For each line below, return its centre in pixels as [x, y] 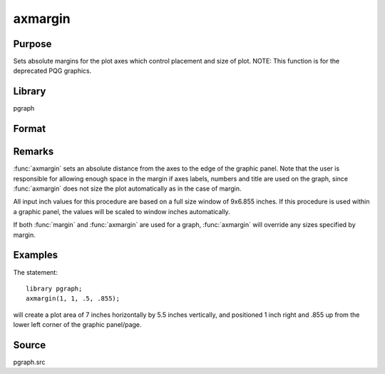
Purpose [32, 44]
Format [30, 129]
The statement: [36, 272]
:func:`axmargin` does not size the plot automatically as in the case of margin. [127, 188]
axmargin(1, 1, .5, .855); [73, 299]
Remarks [34, 152]
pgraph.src [29, 362]
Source [30, 345]
